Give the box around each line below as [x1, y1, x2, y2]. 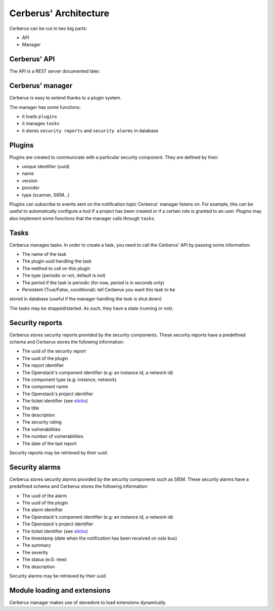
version [22, 177, 38, 183]
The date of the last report [22, 440, 77, 446]
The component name [22, 384, 68, 390]
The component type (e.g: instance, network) [22, 376, 117, 383]
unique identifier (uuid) [22, 164, 70, 169]
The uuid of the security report [22, 348, 86, 354]
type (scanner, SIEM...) [22, 192, 70, 198]
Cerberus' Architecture [9, 8, 110, 19]
